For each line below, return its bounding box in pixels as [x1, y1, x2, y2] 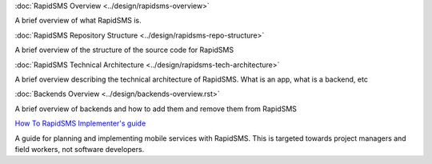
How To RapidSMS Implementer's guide [14, 118, 146, 128]
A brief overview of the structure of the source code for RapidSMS [14, 45, 234, 55]
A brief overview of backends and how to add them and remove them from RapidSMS [14, 104, 298, 114]
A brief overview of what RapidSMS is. [14, 16, 142, 26]
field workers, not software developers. [14, 144, 145, 154]
